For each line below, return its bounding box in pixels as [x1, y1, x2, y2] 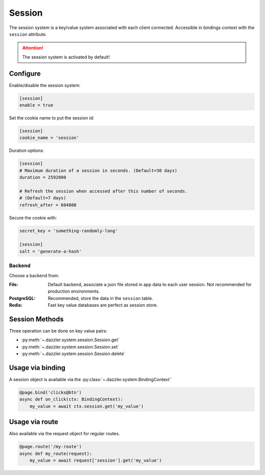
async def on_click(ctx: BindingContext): [19, 396, 123, 402]
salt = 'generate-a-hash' [19, 248, 82, 254]
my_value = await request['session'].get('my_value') [29, 458, 162, 463]
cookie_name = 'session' [19, 135, 79, 141]
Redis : [9, 302, 23, 308]
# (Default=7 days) [19, 195, 66, 201]
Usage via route [9, 418, 58, 426]
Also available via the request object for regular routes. [9, 431, 120, 437]
